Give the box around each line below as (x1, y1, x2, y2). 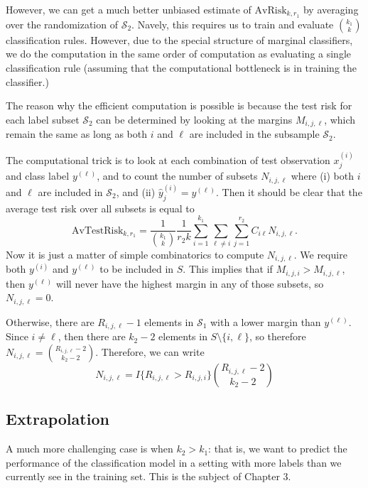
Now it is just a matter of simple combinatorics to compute (6, 246, 264, 261)
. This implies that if (183, 261, 273, 276)
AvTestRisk (72, 225, 124, 236)
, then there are (58, 329, 126, 344)
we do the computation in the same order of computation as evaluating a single (6, 46, 352, 61)
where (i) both (291, 168, 355, 183)
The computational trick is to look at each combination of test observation (6, 152, 330, 167)
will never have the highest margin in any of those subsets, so (55, 276, 324, 291)
